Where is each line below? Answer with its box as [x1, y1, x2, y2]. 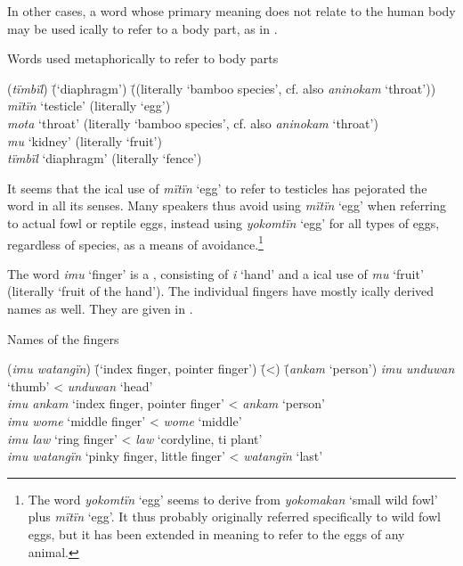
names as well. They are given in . [7, 299, 193, 317]
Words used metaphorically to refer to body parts [7, 49, 279, 68]
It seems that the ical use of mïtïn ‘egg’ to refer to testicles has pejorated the [7, 178, 427, 197]
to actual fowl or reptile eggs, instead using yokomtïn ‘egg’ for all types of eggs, [7, 213, 440, 232]
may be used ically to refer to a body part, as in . [7, 19, 278, 37]
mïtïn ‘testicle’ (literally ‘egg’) [7, 96, 171, 115]
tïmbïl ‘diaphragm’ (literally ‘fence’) [7, 149, 202, 168]
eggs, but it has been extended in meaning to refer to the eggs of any [28, 524, 405, 543]
